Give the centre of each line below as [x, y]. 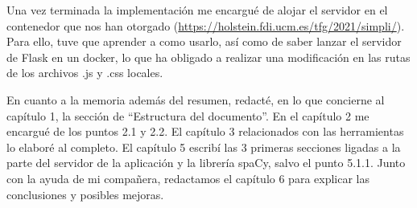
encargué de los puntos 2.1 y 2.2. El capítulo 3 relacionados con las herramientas [205, 131]
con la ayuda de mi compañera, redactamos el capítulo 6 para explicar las [188, 178]
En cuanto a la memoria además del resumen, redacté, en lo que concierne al [196, 99]
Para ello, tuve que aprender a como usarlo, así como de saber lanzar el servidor [204, 41]
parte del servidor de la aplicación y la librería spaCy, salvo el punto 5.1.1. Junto [206, 163]
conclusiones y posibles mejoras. [85, 194]
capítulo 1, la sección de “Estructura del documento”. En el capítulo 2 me [188, 115]
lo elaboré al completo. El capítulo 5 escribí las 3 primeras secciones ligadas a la [204, 147]
